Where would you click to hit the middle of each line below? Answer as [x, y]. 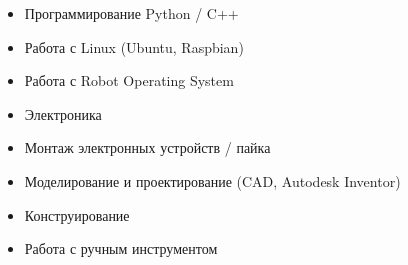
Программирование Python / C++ [131, 13]
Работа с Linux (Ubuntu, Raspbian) [134, 46]
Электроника [63, 113]
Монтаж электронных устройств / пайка [147, 147]
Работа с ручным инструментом [121, 248]
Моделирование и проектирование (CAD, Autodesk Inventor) [212, 180]
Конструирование [77, 214]
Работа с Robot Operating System [129, 80]
